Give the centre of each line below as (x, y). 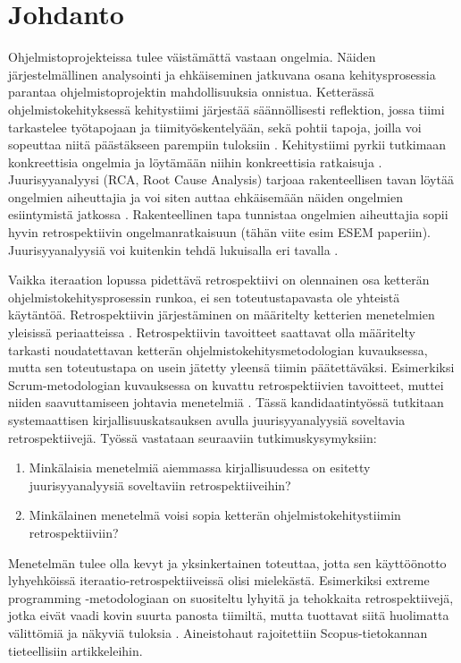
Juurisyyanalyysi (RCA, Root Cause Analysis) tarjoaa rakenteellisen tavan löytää (231, 179)
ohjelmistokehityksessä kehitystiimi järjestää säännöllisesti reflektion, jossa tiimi (226, 109)
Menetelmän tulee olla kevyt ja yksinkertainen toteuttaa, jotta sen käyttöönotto (227, 562)
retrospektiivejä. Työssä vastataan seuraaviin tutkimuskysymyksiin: (193, 437)
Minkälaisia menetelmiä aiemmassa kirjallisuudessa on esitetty (200, 467)
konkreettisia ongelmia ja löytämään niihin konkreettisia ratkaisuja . (195, 161)
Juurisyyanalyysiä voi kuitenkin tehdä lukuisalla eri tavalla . (173, 249)
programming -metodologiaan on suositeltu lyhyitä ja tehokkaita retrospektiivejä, (231, 597)
